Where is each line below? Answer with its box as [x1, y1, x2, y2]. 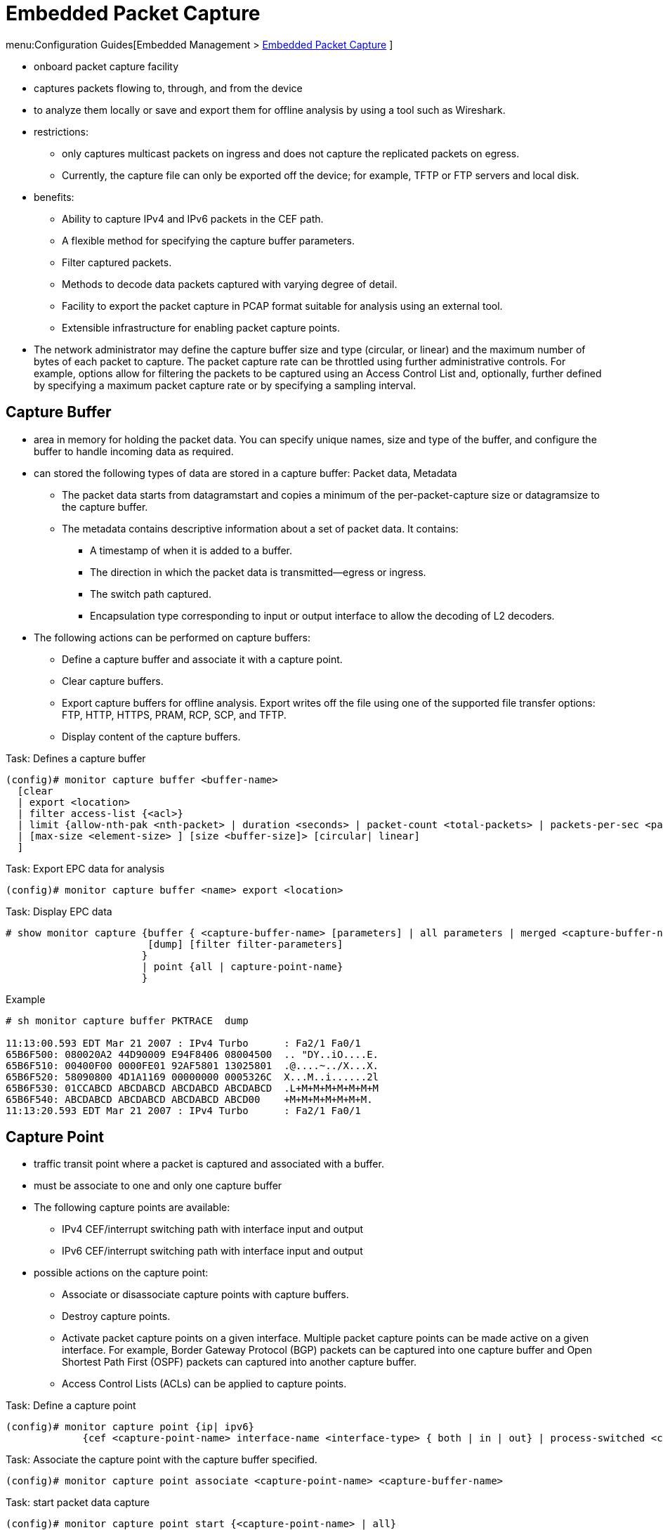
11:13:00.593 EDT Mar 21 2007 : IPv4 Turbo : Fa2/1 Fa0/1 [6, 1037, 361, 1049]
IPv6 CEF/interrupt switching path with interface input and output [62, 1245, 363, 1257]
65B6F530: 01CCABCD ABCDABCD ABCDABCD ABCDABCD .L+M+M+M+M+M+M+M [6, 1082, 379, 1094]
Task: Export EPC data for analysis [6, 862, 165, 875]
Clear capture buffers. [62, 674, 164, 687]
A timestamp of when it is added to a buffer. [90, 544, 293, 556]
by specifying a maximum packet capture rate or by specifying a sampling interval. [34, 379, 416, 391]
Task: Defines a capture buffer [6, 752, 146, 764]
